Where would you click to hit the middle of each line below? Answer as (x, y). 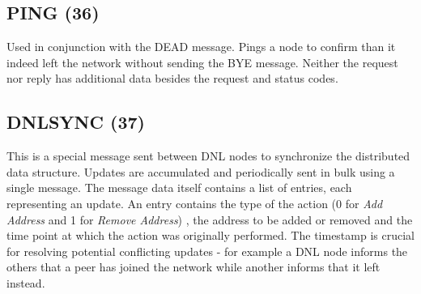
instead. (26, 282)
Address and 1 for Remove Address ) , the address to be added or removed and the (210, 219)
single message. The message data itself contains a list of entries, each (179, 187)
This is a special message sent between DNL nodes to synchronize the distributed (208, 156)
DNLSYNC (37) (76, 122)
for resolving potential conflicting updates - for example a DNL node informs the (207, 251)
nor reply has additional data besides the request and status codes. (172, 78)
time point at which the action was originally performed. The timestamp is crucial (210, 235)
